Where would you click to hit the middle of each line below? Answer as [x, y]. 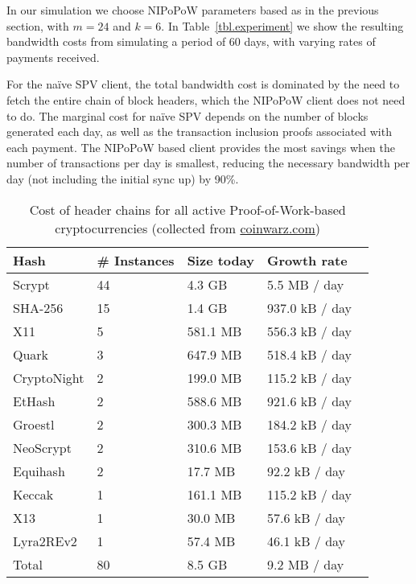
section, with [38, 25]
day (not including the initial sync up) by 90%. [123, 178]
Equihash [39, 471]
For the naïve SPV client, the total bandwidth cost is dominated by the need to [203, 84]
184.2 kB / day [309, 424]
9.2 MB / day [305, 564]
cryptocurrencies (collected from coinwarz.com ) [188, 228]
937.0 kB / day [309, 307]
